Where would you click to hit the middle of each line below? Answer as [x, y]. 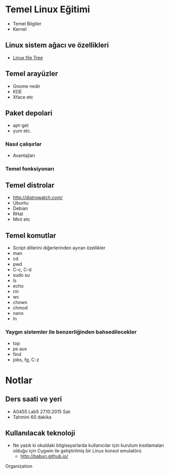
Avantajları [24, 155]
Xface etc [23, 97]
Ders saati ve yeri [34, 399]
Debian [20, 208]
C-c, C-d [22, 270]
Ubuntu [21, 203]
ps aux [20, 349]
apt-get [21, 125]
